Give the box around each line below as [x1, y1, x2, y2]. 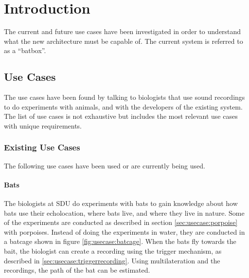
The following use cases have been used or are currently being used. [4, 160, 205, 170]
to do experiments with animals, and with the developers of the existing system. [4, 101, 243, 111]
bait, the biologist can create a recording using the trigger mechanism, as [4, 246, 222, 256]
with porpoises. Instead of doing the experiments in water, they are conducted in [4, 226, 245, 237]
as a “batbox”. [4, 45, 46, 56]
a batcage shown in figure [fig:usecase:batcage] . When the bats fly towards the [4, 236, 236, 246]
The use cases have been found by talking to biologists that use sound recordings [4, 92, 245, 102]
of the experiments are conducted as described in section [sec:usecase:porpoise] [4, 217, 238, 227]
